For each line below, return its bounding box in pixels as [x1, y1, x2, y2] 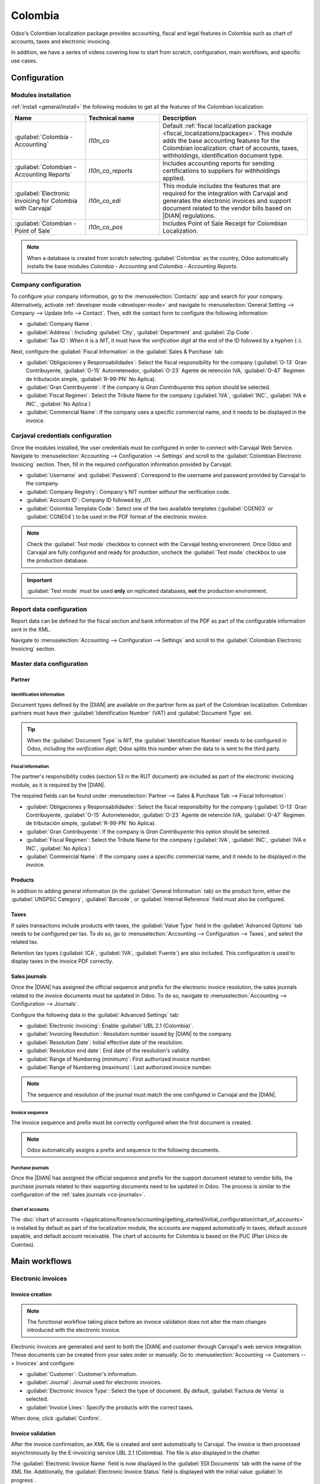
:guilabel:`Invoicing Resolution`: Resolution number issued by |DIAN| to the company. [25, 1030, 233, 1038]
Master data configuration [11, 659, 88, 668]
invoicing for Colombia [14, 196, 78, 205]
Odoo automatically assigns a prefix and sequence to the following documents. [27, 1146, 220, 1153]
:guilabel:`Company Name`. [25, 321, 92, 328]
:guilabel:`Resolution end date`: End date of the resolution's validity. [25, 1047, 191, 1054]
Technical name [88, 114, 135, 122]
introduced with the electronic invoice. [27, 1327, 121, 1334]
